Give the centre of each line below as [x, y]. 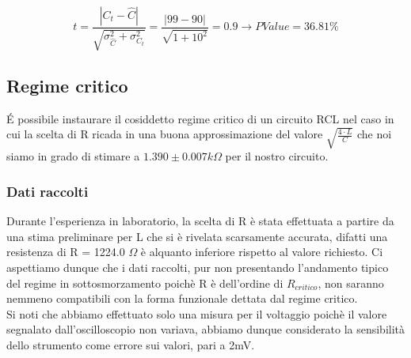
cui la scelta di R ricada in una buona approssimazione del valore [165, 134]
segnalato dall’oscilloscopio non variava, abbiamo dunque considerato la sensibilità [206, 329]
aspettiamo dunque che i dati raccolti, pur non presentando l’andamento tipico [198, 268]
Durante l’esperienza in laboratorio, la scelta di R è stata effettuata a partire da [200, 221]
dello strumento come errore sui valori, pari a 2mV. [131, 345]
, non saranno [351, 283]
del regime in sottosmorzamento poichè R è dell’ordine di [145, 283]
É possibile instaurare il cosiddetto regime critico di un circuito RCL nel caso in [200, 118]
